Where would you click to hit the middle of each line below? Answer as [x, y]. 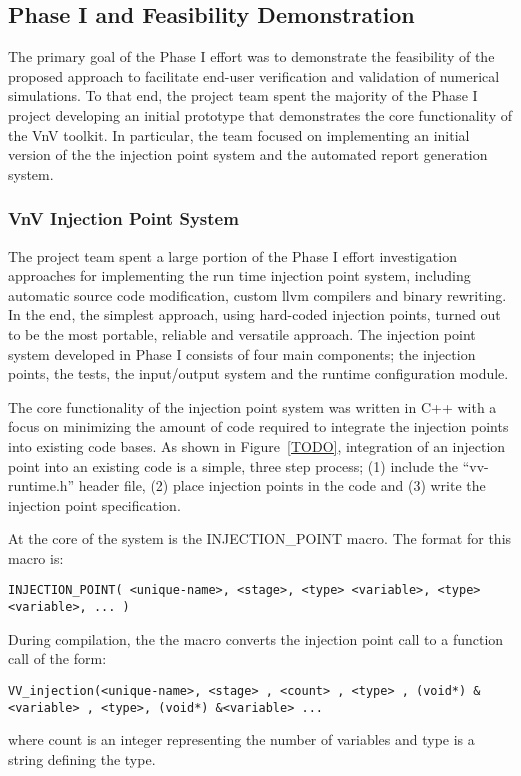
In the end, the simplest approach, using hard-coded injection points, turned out [254, 314]
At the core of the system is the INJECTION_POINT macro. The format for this [260, 538]
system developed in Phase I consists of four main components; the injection [242, 353]
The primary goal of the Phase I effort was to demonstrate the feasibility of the [251, 56]
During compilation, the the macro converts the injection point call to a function [256, 638]
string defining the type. [82, 758]
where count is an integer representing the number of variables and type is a [241, 739]
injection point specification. [94, 504]
